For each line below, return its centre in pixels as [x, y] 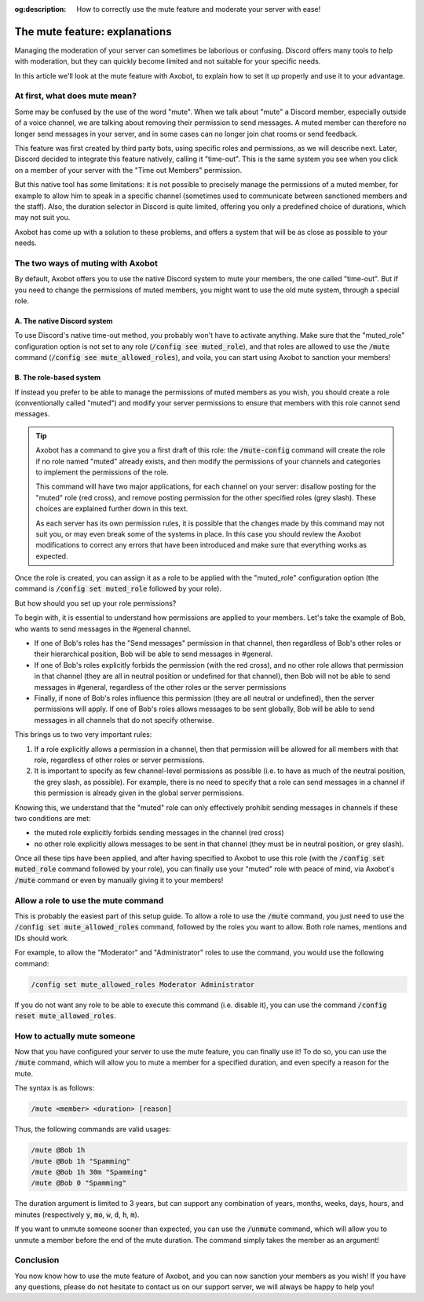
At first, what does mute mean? [76, 96]
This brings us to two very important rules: [83, 735]
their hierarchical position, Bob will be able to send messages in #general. [154, 654]
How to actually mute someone [75, 1035]
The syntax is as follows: [54, 1088]
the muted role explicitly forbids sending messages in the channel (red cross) [159, 833]
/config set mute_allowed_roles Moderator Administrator [143, 984]
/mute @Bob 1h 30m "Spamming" [89, 1172]
